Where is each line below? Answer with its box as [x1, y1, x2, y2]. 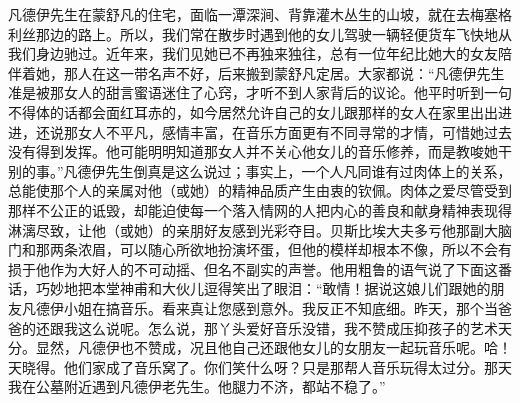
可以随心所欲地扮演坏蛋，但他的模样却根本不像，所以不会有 [119, 239, 512, 260]
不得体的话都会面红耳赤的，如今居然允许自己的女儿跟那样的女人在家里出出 [8, 101, 498, 122]
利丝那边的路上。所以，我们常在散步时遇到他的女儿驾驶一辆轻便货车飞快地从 [8, 23, 512, 44]
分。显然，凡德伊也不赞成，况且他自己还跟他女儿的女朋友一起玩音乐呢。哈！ [8, 337, 512, 358]
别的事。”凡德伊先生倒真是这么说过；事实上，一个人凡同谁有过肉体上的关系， [8, 160, 512, 181]
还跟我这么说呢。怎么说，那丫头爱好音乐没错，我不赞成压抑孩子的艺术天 [35, 317, 512, 338]
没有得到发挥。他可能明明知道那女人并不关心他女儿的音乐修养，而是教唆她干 [8, 141, 512, 162]
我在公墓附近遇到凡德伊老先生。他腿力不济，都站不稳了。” [8, 376, 386, 397]
